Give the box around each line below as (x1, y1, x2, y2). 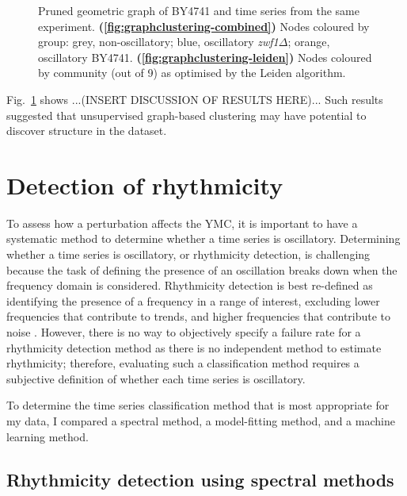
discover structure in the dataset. (6, 122, 167, 139)
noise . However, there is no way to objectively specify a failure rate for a (6, 324, 361, 340)
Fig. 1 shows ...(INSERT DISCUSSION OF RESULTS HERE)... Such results (6, 90, 383, 107)
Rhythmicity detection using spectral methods (6, 467, 394, 491)
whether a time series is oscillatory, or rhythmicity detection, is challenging (6, 246, 371, 263)
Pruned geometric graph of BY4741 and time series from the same (38, 2, 359, 18)
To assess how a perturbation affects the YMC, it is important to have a (6, 214, 358, 231)
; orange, (287, 33, 330, 50)
